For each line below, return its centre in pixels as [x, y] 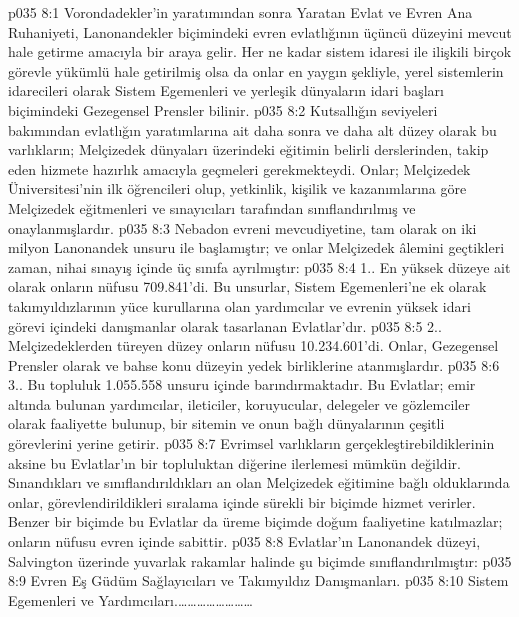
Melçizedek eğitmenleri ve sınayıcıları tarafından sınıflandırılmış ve [212, 207]
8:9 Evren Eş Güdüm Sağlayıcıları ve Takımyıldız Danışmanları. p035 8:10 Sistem [258, 580]
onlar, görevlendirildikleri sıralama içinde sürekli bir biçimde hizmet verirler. [242, 501]
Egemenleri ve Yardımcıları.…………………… [130, 599]
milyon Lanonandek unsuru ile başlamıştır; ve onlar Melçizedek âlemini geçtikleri [256, 247]
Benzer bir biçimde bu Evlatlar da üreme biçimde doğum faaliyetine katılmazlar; [255, 521]
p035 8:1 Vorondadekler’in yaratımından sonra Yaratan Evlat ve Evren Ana [240, 12]
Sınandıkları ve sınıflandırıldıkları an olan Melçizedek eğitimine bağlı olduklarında [259, 482]
